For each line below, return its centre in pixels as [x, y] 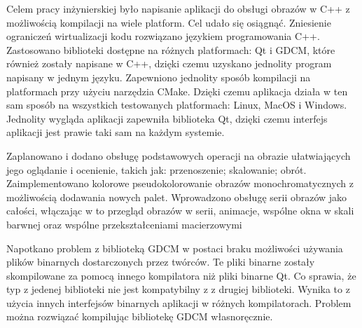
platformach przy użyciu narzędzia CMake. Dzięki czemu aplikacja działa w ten [177, 91]
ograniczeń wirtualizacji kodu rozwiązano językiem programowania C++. [163, 36]
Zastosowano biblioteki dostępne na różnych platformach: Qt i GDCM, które [171, 49]
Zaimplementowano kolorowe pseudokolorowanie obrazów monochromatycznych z [180, 183]
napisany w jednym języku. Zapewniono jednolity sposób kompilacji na [159, 77]
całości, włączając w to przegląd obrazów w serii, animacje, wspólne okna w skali [180, 211]
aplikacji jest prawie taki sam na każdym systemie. [116, 132]
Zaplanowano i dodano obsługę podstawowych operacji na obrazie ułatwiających [179, 155]
